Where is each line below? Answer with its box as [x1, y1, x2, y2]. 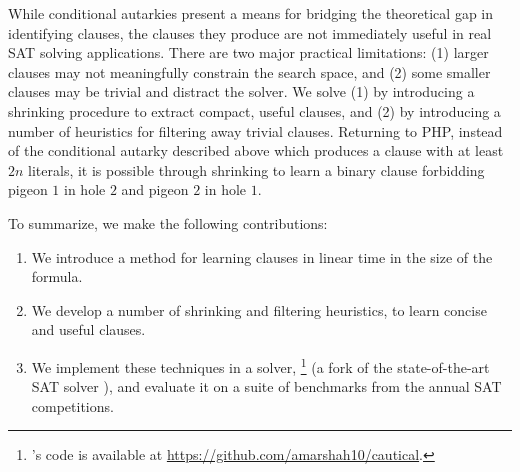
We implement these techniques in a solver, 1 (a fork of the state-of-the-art [31, 353, 490, 377]
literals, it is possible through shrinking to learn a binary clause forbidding [28, 159, 485, 180]
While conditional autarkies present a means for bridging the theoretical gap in [8, 3, 494, 23]
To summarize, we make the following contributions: [8, 212, 328, 233]
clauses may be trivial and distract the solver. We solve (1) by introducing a [8, 81, 475, 102]
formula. [31, 266, 83, 287]
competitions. [31, 395, 114, 416]
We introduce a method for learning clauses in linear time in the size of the [31, 246, 493, 267]
